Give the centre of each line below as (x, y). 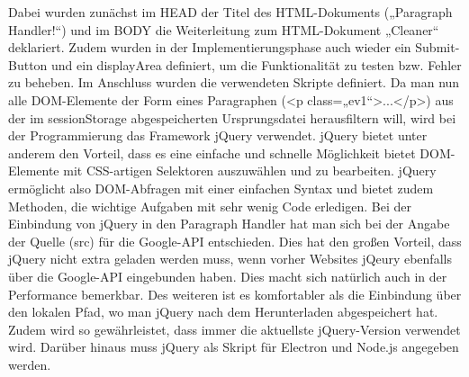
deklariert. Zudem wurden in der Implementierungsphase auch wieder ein (210, 47)
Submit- (437, 47)
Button (28, 64)
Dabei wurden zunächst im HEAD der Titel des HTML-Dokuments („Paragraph (230, 12)
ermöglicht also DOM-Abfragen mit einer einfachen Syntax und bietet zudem (221, 188)
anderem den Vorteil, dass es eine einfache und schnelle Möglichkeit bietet (212, 153)
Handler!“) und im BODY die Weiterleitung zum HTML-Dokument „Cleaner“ (224, 29)
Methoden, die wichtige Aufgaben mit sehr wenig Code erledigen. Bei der (210, 206)
